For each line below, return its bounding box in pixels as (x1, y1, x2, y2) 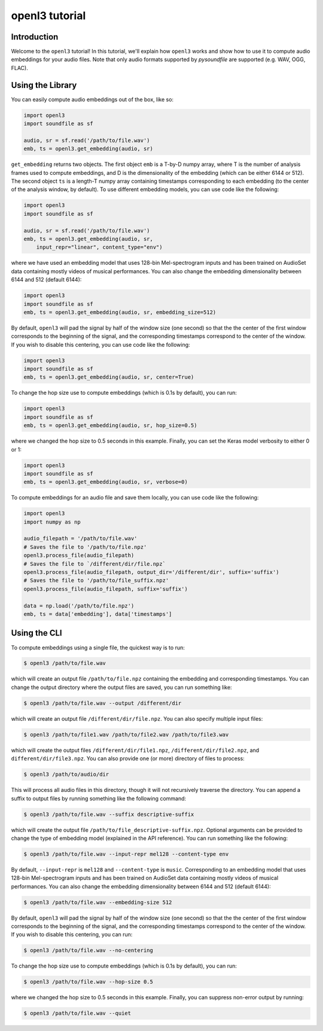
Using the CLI (11, 628, 62, 638)
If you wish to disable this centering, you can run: (11, 931, 133, 938)
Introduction (11, 32, 59, 42)
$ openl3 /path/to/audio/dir (23, 771, 109, 778)
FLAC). (11, 64, 28, 71)
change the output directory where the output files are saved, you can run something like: (11, 684, 233, 691)
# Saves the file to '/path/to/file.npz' (23, 543, 147, 551)
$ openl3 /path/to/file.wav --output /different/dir (23, 700, 182, 706)
